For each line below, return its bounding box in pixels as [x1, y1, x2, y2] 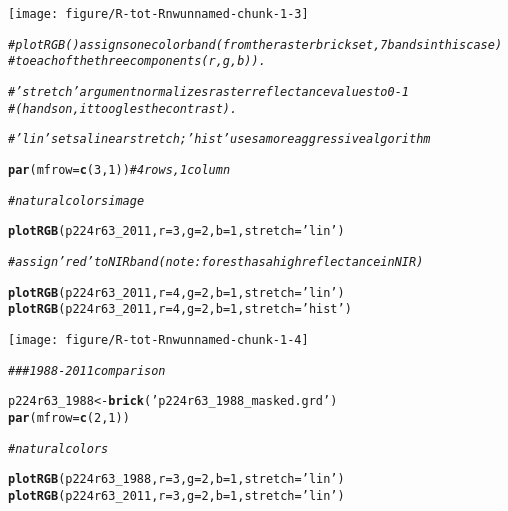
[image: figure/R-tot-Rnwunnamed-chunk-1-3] [8, 7, 309, 21]
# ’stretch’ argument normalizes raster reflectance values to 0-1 [8, 84, 409, 99]
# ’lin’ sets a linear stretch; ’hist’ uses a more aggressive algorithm [8, 132, 431, 147]
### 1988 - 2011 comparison [8, 363, 166, 378]
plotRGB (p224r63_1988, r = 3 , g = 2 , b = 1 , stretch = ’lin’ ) [8, 472, 345, 487]
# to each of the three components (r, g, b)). [8, 54, 266, 69]
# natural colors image [8, 193, 145, 208]
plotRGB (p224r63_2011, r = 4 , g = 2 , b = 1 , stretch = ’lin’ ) [8, 285, 345, 300]
